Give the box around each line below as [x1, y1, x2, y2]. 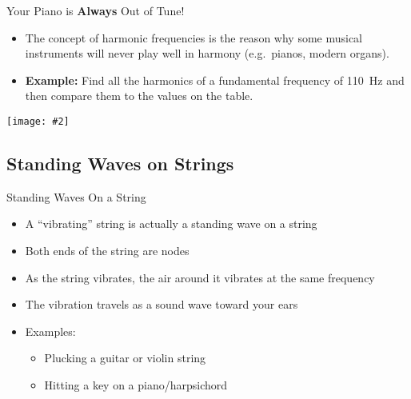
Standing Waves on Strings [6, 151, 234, 176]
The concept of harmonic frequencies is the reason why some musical [25, 29, 363, 46]
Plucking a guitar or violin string [44, 349, 206, 366]
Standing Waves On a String [6, 188, 146, 205]
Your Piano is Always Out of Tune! [6, 2, 185, 18]
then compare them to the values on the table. [25, 87, 253, 104]
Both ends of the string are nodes [25, 242, 190, 259]
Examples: [25, 322, 76, 339]
